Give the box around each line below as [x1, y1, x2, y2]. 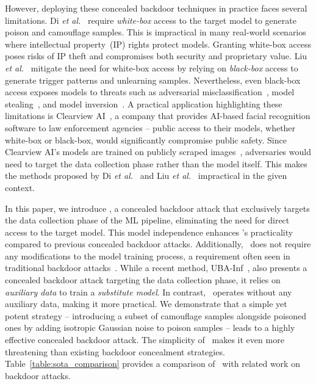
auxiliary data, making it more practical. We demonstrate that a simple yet [5, 297, 287, 310]
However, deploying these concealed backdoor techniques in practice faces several [5, 2, 307, 14]
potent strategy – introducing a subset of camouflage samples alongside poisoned [5, 309, 307, 322]
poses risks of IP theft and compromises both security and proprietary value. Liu [5, 49, 307, 62]
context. [5, 181, 35, 194]
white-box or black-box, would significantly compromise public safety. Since [5, 133, 287, 146]
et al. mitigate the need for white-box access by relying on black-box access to [5, 61, 298, 74]
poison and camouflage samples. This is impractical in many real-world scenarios [5, 26, 306, 38]
